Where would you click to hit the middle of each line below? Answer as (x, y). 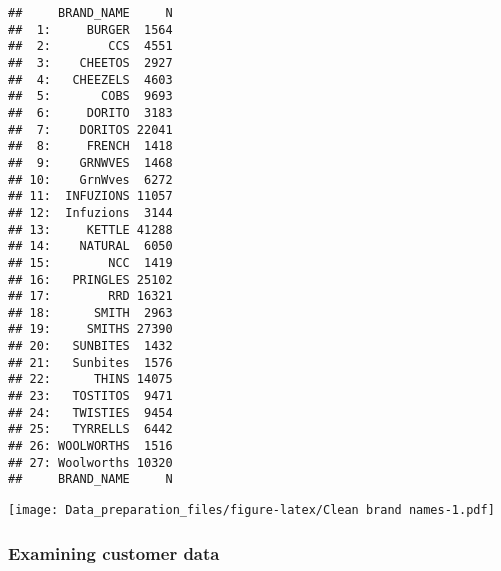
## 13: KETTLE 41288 (90, 229)
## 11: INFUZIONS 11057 (90, 196)
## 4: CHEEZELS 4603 (90, 79)
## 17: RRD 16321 (90, 296)
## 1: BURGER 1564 (90, 29)
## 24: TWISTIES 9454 (90, 412)
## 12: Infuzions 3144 (90, 212)
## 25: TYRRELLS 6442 (90, 429)
